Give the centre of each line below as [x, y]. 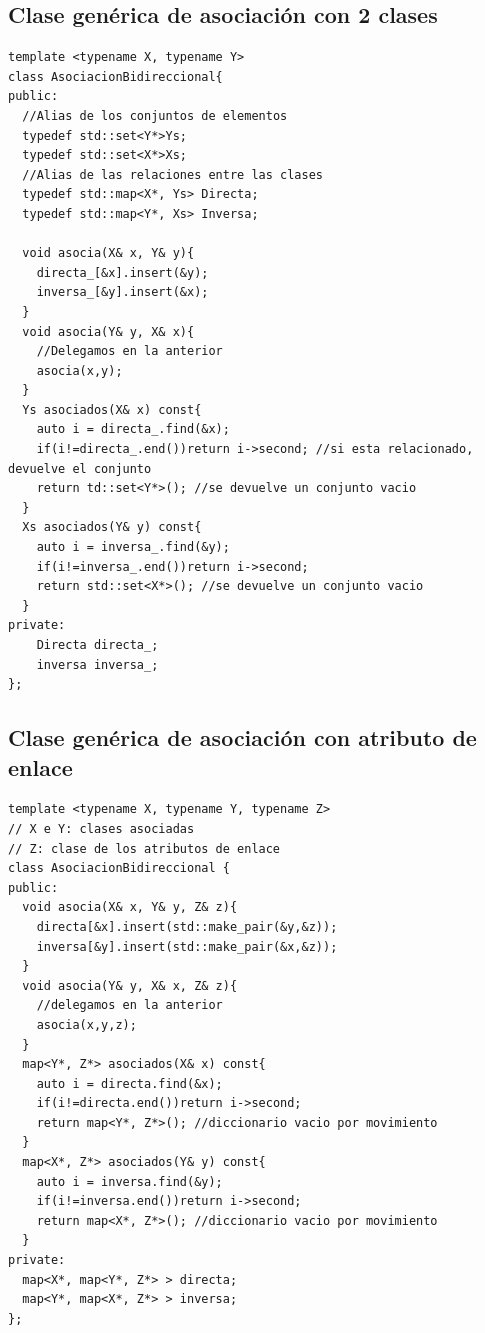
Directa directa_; [97, 645]
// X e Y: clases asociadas [101, 828]
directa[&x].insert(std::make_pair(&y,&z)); [187, 926]
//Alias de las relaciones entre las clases [172, 174]
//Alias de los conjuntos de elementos [155, 115]
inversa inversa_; [97, 664]
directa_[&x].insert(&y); [122, 272]
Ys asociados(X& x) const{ [112, 409]
